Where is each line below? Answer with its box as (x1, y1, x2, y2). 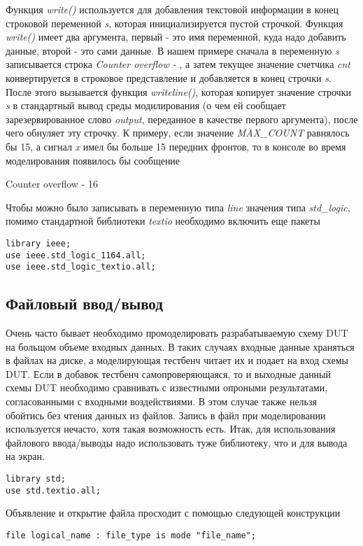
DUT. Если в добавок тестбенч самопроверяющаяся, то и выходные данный (6, 366, 332, 381)
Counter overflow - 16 (6, 176, 98, 191)
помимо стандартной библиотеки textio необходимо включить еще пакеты (6, 213, 320, 228)
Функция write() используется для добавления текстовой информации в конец (6, 2, 339, 16)
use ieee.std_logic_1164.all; (6, 250, 146, 260)
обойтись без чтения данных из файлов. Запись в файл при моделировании (6, 407, 326, 422)
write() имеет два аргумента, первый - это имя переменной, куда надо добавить (6, 29, 346, 44)
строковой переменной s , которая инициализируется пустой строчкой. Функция (6, 15, 343, 30)
